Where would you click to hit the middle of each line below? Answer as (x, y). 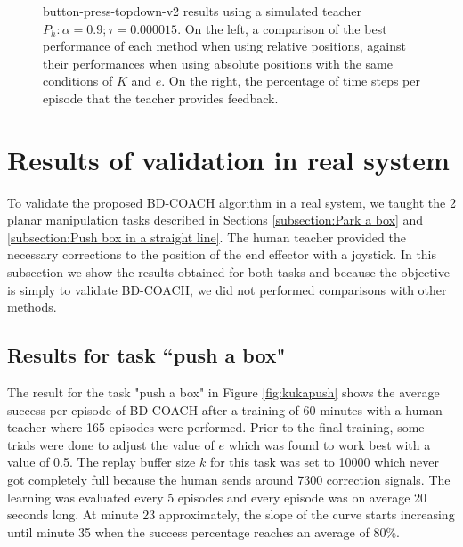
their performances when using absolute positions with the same (218, 63)
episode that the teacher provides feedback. (161, 98)
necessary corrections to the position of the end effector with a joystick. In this (222, 254)
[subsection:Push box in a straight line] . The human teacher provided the (207, 237)
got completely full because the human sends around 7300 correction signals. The (229, 480)
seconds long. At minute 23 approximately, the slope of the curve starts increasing (231, 514)
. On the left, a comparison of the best (282, 28)
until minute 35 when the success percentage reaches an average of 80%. (203, 531)
